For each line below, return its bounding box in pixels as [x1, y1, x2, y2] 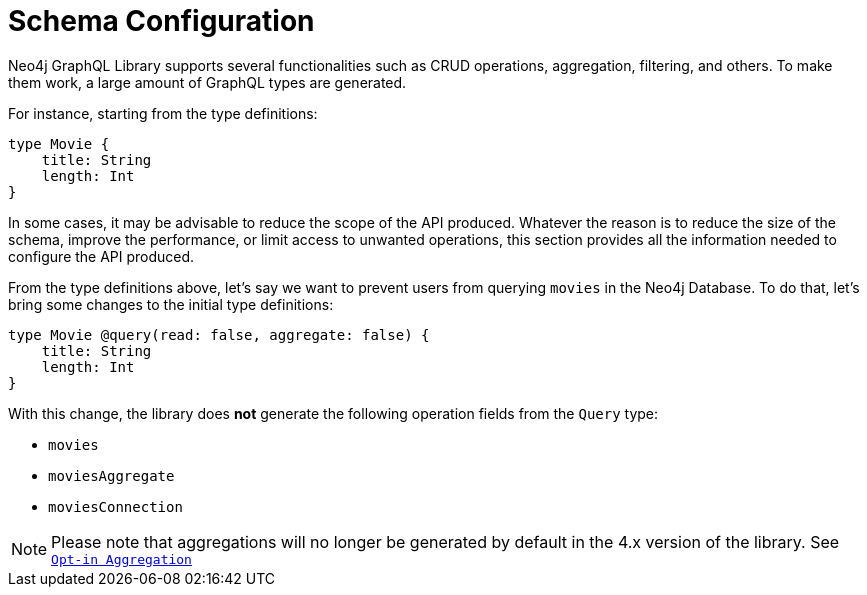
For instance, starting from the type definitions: [8, 104, 318, 122]
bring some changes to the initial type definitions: [8, 295, 334, 313]
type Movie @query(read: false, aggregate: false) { [8, 326, 430, 343]
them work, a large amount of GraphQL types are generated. [8, 73, 407, 91]
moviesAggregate [48, 467, 175, 484]
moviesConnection [48, 498, 183, 515]
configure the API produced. [8, 247, 195, 265]
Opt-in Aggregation [51, 551, 192, 567]
